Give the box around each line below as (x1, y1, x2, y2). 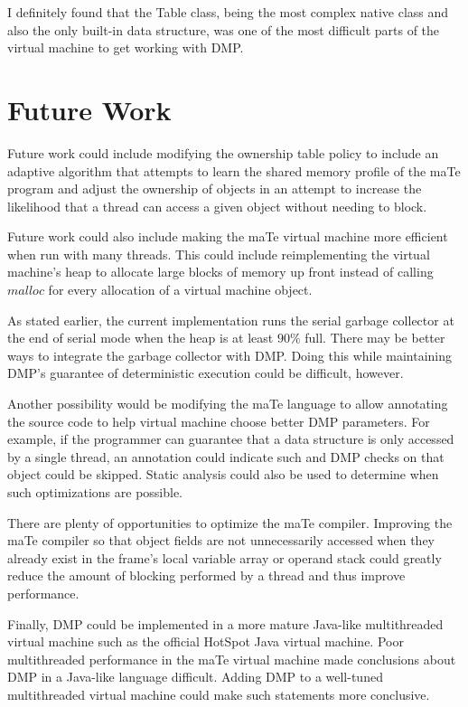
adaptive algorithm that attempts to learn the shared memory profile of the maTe (7, 161, 461, 180)
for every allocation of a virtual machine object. (48, 280, 313, 299)
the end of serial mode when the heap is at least (7, 328, 274, 347)
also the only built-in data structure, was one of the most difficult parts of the (7, 20, 440, 39)
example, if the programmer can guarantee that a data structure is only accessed (7, 429, 454, 448)
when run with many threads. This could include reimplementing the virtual (7, 244, 430, 263)
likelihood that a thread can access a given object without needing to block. (7, 196, 427, 215)
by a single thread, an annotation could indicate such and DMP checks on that (7, 447, 445, 466)
